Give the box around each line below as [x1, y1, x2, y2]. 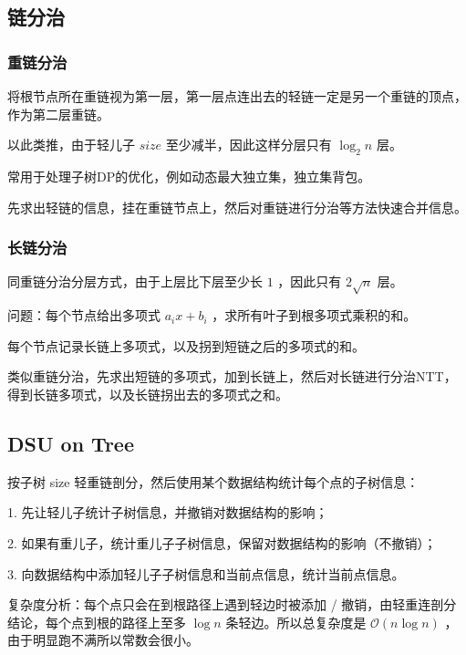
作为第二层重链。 [7, 104, 109, 123]
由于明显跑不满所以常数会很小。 [7, 630, 199, 650]
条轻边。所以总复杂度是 [225, 612, 367, 631]
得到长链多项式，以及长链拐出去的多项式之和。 [7, 384, 288, 403]
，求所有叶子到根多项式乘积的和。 [212, 306, 417, 325]
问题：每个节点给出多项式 [7, 306, 161, 325]
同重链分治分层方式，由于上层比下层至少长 [7, 272, 263, 291]
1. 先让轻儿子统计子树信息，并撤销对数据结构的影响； [7, 503, 328, 522]
